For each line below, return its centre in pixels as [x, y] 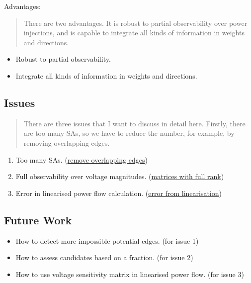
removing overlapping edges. [67, 142]
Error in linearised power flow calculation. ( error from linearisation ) [119, 193]
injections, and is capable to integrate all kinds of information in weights [134, 33]
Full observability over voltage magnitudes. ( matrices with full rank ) [120, 176]
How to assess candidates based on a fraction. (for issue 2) [104, 257]
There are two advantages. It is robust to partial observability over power [135, 23]
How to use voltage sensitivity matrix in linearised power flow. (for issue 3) [130, 274]
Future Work [38, 220]
